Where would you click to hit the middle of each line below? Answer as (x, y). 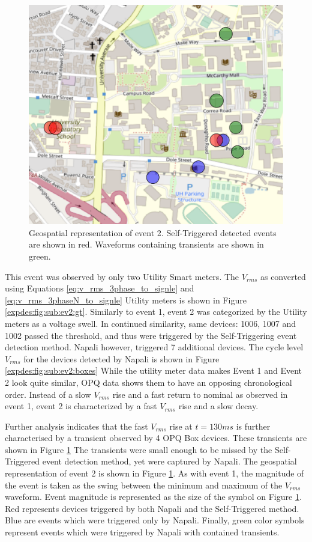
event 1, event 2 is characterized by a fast (81, 406)
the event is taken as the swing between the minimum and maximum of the (144, 485)
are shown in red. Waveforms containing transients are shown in (146, 244)
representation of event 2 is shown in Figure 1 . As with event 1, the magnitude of (154, 473)
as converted (283, 276)
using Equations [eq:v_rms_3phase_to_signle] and (100, 288)
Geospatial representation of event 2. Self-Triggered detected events (153, 232)
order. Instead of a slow (48, 394)
